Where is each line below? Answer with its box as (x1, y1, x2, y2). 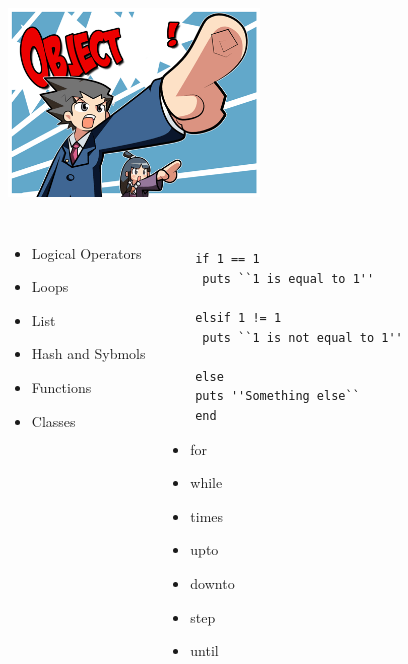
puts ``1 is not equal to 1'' (202, 330, 403, 345)
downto (190, 572, 235, 593)
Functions (31, 376, 92, 397)
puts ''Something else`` (195, 389, 360, 404)
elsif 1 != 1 (195, 310, 282, 325)
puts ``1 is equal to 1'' (202, 271, 375, 286)
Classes (31, 410, 76, 431)
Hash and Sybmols (31, 343, 146, 364)
